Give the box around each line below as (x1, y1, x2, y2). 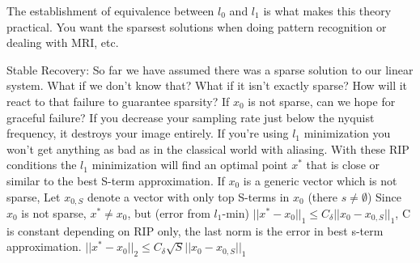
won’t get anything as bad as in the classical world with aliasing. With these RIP (6, 140, 409, 157)
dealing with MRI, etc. (6, 34, 119, 51)
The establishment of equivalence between (6, 2, 214, 19)
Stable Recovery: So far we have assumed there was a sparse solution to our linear (6, 61, 414, 78)
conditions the (6, 156, 77, 173)
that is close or (306, 156, 380, 173)
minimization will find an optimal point (91, 156, 288, 173)
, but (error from (127, 204, 210, 221)
